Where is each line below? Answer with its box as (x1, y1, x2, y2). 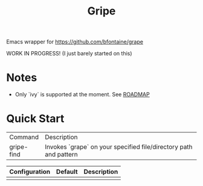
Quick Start (6, 112, 65, 126)
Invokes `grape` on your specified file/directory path (45, 143, 193, 151)
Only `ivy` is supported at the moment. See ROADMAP (14, 91, 150, 98)
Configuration (9, 167, 51, 176)
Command (9, 133, 39, 141)
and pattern (45, 150, 79, 159)
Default (56, 167, 78, 176)
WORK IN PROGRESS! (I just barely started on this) (6, 50, 132, 57)
